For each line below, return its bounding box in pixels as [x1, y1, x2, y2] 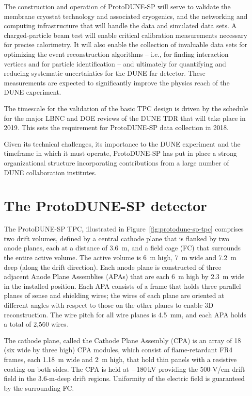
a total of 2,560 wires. [4, 319, 68, 329]
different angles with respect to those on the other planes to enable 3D [4, 299, 214, 310]
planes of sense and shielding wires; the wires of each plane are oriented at [4, 290, 224, 300]
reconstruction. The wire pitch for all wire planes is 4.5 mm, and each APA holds [4, 309, 247, 319]
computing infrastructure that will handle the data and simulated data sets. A [4, 20, 236, 31]
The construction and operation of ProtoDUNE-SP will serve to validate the [4, 1, 231, 11]
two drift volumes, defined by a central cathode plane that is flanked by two [4, 233, 229, 243]
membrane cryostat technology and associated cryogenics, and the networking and [4, 11, 248, 21]
